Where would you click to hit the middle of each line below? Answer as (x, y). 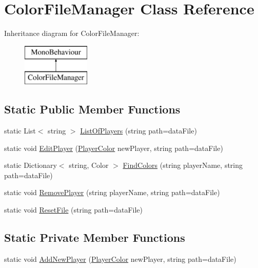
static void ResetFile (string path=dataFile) (73, 210)
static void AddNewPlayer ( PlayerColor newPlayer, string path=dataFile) (120, 259)
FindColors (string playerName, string (183, 165)
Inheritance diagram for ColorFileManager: (72, 33)
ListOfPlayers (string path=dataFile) (138, 131)
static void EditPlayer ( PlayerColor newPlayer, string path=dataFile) (114, 148)
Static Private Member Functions (95, 237)
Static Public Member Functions (92, 109)
